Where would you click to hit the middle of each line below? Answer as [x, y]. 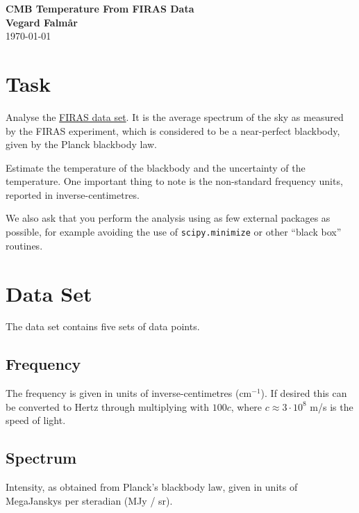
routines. [24, 245]
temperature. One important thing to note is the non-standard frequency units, [174, 181]
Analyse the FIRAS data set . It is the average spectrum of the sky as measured [175, 116]
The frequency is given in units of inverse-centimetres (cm [129, 393]
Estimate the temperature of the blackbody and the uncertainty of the [156, 167]
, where [247, 406]
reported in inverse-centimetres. [73, 194]
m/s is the [332, 406]
